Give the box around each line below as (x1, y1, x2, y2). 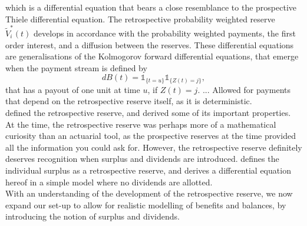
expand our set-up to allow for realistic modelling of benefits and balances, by (5, 198, 286, 211)
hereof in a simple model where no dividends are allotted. (5, 175, 213, 188)
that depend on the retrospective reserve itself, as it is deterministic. (5, 95, 252, 107)
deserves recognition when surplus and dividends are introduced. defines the (5, 152, 279, 165)
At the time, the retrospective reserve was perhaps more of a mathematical (5, 118, 276, 130)
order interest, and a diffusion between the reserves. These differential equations (5, 38, 294, 51)
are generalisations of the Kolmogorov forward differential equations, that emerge (5, 50, 299, 62)
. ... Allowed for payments (197, 83, 291, 95)
